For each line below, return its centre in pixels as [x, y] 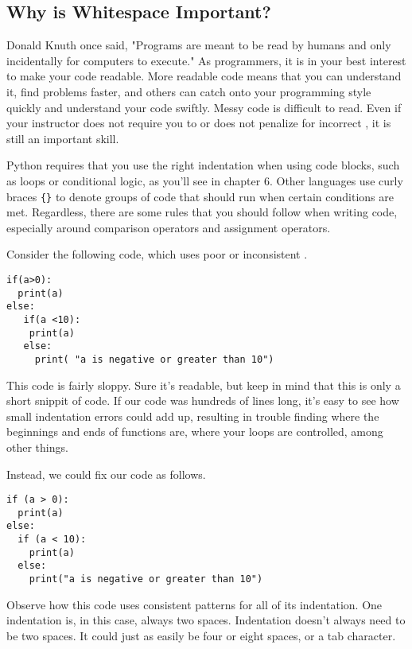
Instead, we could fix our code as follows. [106, 474]
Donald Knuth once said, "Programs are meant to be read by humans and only [199, 45]
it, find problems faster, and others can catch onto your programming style [189, 91]
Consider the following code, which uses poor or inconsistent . [157, 254]
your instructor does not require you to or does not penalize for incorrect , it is [199, 123]
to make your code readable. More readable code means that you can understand [204, 76]
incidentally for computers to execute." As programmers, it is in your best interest [206, 60]
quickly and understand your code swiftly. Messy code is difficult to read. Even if [204, 107]
